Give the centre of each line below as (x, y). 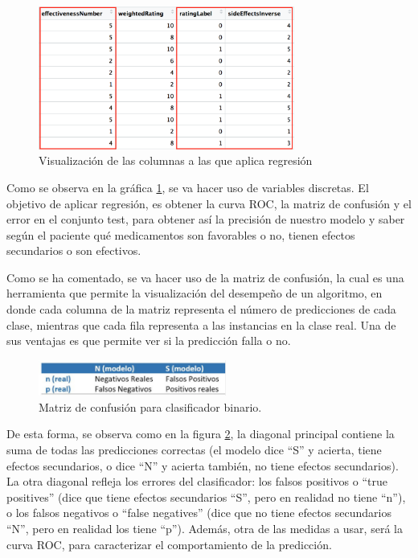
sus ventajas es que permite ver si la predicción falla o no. (149, 341)
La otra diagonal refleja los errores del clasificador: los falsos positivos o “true (197, 481)
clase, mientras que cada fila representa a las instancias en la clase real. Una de (201, 324)
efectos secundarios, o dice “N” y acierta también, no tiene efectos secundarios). (203, 465)
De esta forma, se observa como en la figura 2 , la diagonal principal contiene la (201, 434)
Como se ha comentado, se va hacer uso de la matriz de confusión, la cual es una (205, 277)
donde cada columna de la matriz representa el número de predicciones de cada (201, 309)
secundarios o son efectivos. (74, 250)
